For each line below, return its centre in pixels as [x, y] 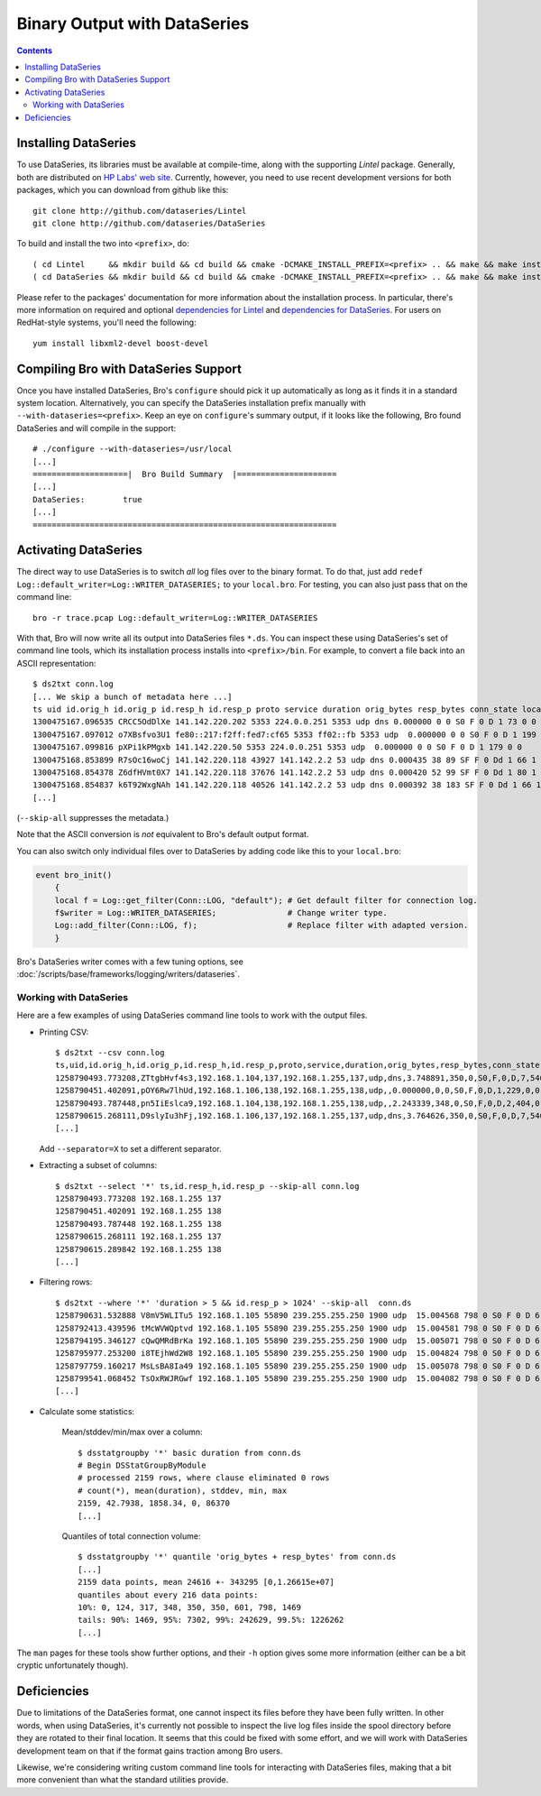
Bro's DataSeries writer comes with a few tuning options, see [130, 962]
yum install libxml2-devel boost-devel [121, 343]
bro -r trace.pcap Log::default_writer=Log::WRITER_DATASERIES [175, 617]
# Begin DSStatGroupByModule [142, 1465]
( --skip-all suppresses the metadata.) [93, 818]
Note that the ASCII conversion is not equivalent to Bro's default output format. [163, 834]
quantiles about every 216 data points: [168, 1595]
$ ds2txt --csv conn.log [110, 1053]
